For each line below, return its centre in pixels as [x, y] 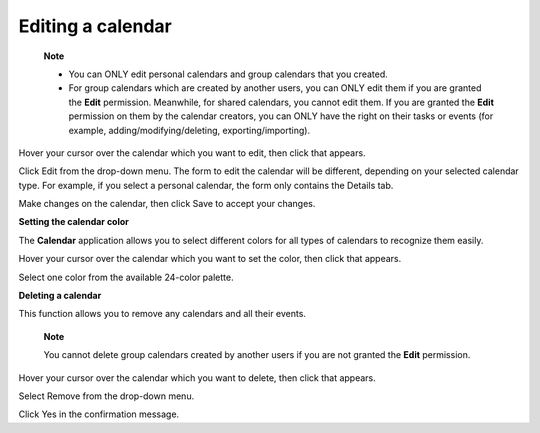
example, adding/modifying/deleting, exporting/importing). [189, 130]
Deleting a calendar [60, 296]
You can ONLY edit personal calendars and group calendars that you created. [228, 74]
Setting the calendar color [74, 222]
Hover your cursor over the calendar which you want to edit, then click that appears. [192, 152]
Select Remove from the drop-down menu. [106, 396]
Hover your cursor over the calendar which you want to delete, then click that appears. [197, 377]
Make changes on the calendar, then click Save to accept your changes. [167, 204]
